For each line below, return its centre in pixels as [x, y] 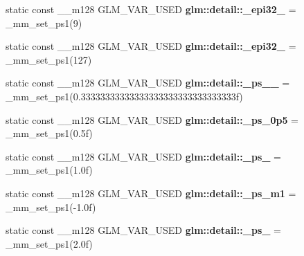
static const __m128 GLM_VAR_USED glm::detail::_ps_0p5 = [152, 119]
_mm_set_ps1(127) [49, 59]
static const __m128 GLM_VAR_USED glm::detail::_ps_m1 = [151, 193]
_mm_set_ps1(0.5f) [49, 133]
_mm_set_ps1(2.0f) [49, 243]
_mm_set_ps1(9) [44, 22]
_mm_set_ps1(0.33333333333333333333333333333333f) [124, 96]
